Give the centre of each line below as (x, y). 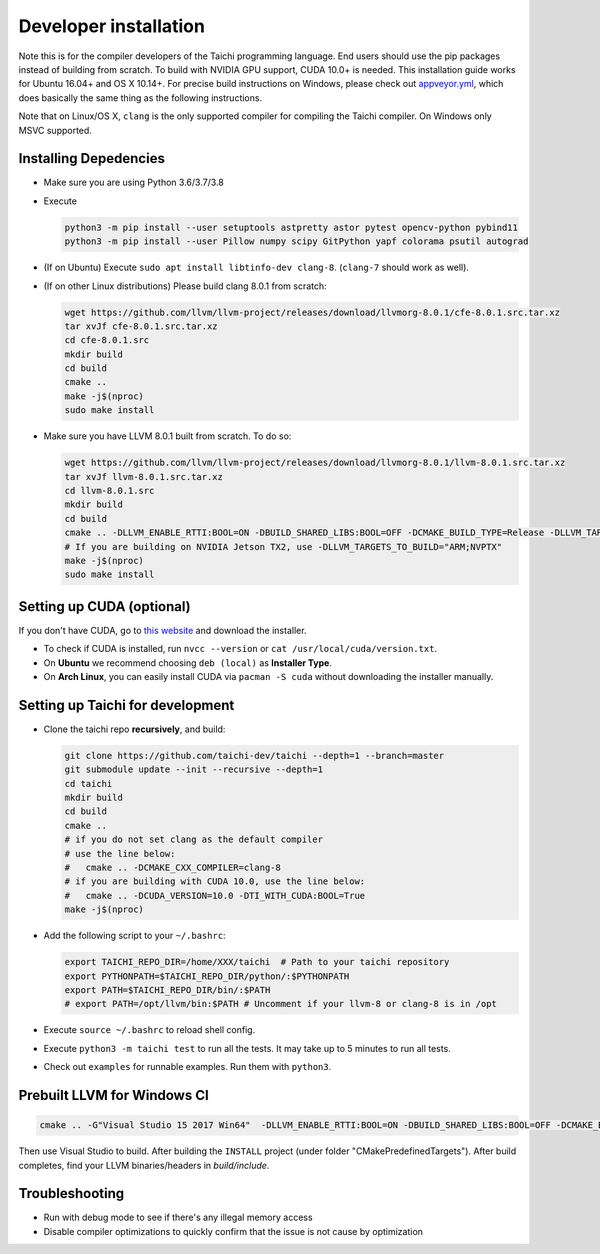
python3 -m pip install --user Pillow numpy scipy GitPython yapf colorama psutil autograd (296, 241)
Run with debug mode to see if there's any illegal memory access (178, 1217)
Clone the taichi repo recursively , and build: (134, 729)
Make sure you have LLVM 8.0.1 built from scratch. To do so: (167, 436)
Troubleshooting (71, 1193)
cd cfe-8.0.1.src (107, 340)
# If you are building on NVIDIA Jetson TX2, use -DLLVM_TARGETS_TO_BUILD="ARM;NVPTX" (283, 546)
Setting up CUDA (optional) (104, 606)
